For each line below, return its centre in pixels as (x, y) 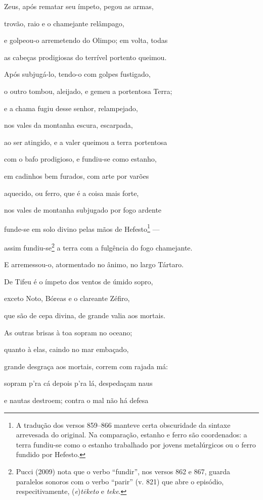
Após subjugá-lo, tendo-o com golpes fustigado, (77, 74)
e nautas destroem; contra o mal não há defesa (76, 400)
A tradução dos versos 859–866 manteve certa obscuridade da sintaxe (123, 424)
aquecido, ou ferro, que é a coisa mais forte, (72, 193)
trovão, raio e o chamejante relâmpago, (64, 23)
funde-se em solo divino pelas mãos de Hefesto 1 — (82, 228)
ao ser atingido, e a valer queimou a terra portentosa (86, 142)
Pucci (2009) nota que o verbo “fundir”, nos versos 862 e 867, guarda (123, 471)
